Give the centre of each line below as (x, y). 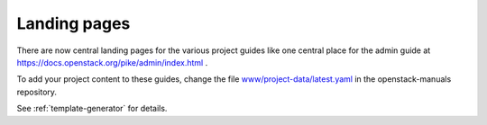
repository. (37, 92)
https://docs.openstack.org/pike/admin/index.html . (112, 62)
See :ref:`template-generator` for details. (92, 109)
